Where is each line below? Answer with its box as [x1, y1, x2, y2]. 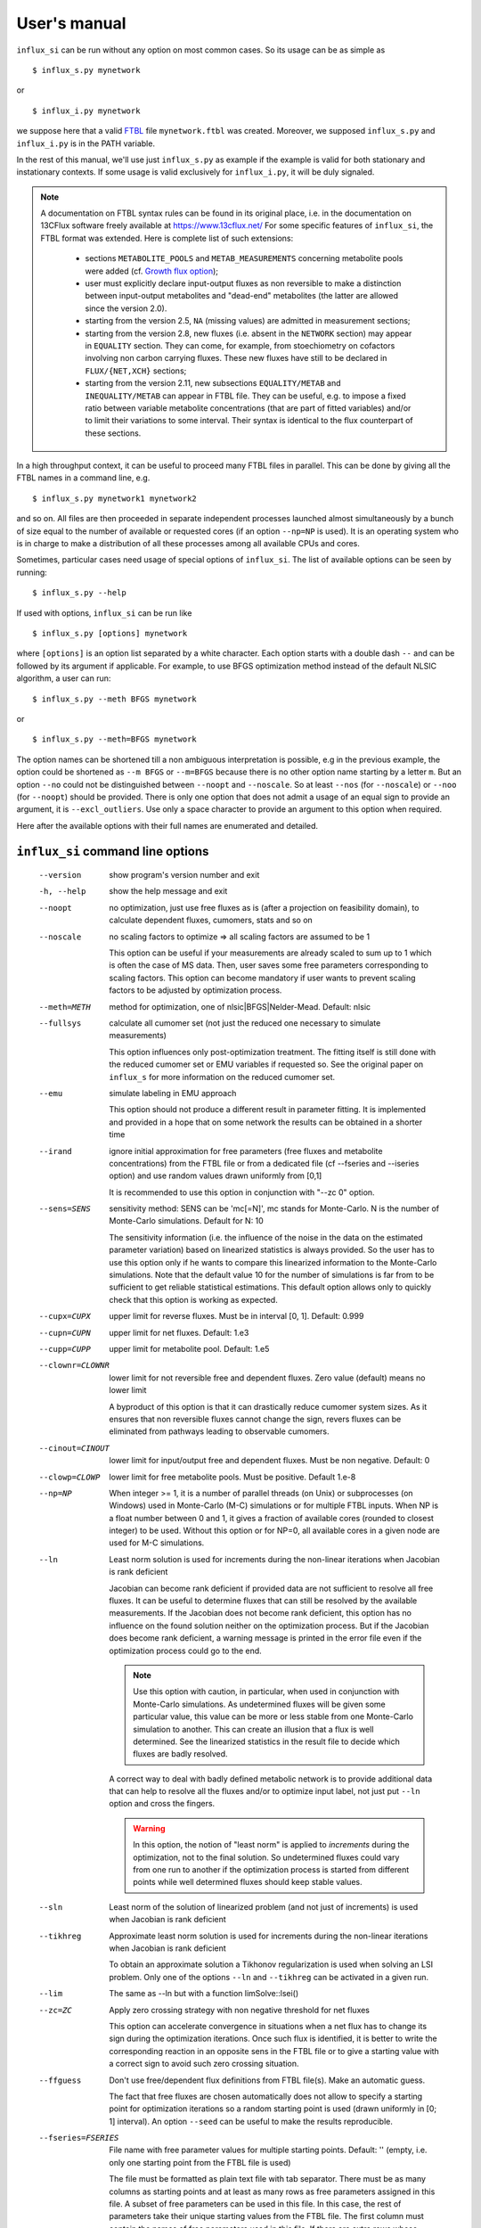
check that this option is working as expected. [109, 1294, 278, 1305]
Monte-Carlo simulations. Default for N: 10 [109, 1216, 265, 1226]
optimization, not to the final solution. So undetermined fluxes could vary [133, 1852, 400, 1863]
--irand [38, 1146, 73, 1156]
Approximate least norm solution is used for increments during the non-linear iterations [109, 1930, 428, 1941]
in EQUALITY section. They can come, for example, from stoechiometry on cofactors [85, 340, 395, 351]
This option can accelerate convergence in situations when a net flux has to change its [109, 2020, 428, 2031]
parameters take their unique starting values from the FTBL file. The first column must [109, 2211, 425, 2222]
